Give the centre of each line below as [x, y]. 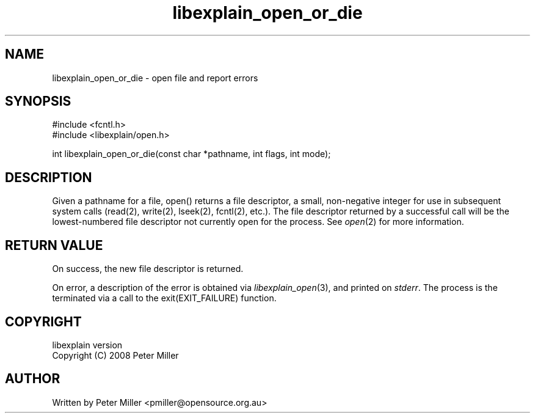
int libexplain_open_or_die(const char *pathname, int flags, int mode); [191, 154]
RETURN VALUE [54, 245]
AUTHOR [33, 379]
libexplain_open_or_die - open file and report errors [155, 78]
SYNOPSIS [38, 101]
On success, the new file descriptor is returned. [148, 269]
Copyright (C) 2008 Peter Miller [115, 355]
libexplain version [87, 345]
